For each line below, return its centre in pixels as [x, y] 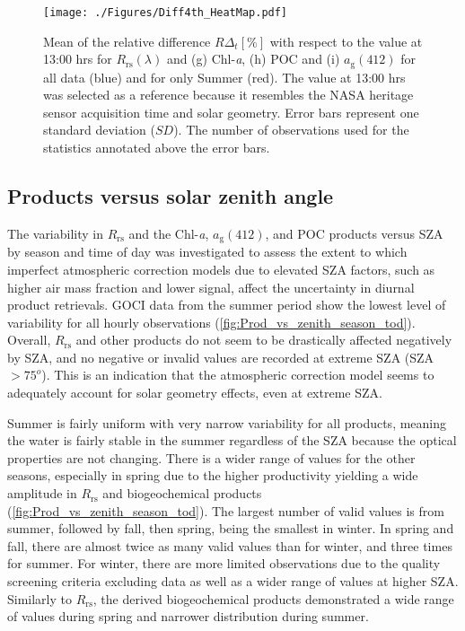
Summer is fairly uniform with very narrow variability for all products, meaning [227, 422]
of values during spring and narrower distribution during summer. [188, 616]
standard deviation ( [99, 130]
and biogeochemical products [182, 493]
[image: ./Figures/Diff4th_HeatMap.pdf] [166, 13]
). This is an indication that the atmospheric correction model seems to [238, 375]
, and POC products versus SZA [354, 233]
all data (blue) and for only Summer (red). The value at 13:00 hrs [224, 77]
